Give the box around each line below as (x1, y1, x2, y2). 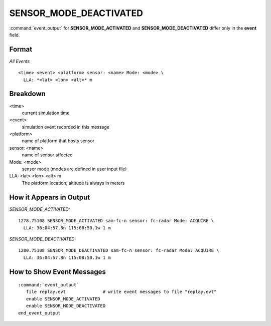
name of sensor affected (22, 152, 73, 158)
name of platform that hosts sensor (22, 138, 95, 144)
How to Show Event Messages (9, 267, 106, 276)
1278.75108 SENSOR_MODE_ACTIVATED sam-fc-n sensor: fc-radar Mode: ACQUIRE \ (18, 218, 214, 224)
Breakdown (9, 90, 46, 98)
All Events (9, 58, 30, 64)
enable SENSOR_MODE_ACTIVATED (26, 296, 100, 301)
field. (9, 32, 20, 38)
